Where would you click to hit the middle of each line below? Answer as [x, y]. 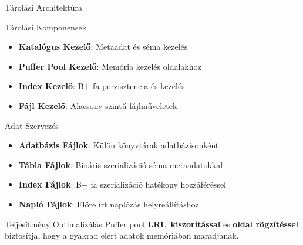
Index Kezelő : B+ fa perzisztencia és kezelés [102, 86]
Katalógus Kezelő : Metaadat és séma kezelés [103, 47]
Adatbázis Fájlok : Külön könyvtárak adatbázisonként [119, 145]
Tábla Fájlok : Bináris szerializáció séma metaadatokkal [121, 164]
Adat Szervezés [32, 125]
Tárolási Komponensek [46, 27]
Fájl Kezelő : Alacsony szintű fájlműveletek [98, 105]
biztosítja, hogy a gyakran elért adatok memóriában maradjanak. [122, 235]
